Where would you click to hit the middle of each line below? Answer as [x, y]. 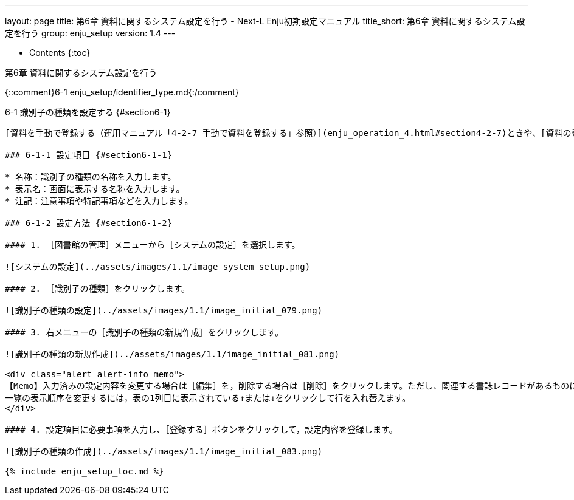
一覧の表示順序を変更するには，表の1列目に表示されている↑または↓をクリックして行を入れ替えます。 [208, 398]
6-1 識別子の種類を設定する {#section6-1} [88, 112]
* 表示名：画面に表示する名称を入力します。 [95, 189]
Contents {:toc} [60, 53]
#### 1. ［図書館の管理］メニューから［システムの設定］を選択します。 [153, 245]
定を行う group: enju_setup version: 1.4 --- [90, 33]
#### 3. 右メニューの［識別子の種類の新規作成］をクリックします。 [144, 332]
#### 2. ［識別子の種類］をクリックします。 [98, 289]
